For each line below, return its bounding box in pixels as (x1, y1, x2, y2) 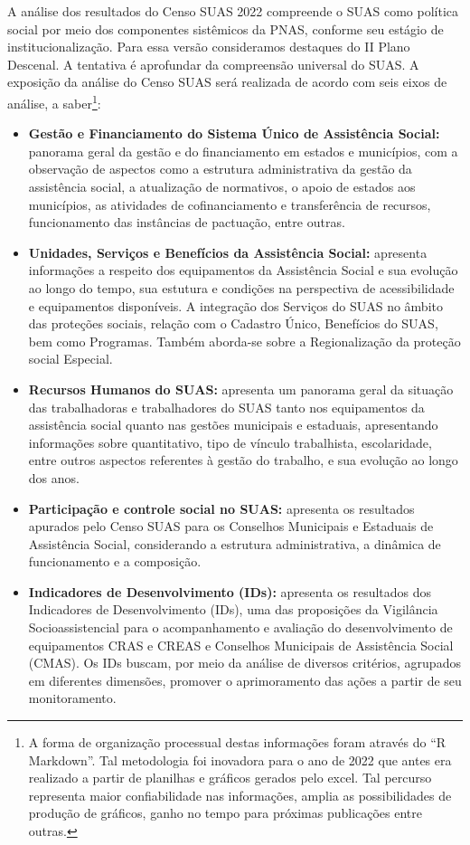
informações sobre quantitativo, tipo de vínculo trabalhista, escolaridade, (28, 432, 432, 451)
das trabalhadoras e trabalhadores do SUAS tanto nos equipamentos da (28, 397, 425, 416)
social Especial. (28, 349, 113, 368)
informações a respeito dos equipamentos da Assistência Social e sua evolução (28, 261, 458, 280)
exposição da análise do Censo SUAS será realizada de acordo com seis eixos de (7, 72, 447, 91)
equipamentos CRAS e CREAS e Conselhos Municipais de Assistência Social (28, 635, 454, 654)
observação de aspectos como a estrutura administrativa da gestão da (28, 159, 412, 178)
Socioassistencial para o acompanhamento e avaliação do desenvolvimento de (28, 618, 453, 637)
